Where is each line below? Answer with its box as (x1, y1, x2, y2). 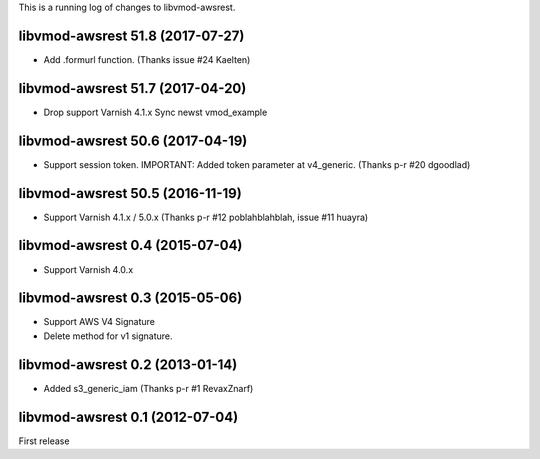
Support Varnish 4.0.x (43, 263, 134, 275)
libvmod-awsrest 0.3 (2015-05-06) (18, 290, 243, 307)
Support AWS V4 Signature (43, 316, 155, 328)
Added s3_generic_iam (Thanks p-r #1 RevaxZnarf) (43, 382, 254, 394)
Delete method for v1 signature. (43, 330, 174, 342)
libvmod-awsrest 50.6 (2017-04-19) (18, 132, 248, 149)
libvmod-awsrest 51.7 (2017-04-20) (18, 80, 247, 97)
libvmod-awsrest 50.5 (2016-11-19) (18, 185, 242, 202)
